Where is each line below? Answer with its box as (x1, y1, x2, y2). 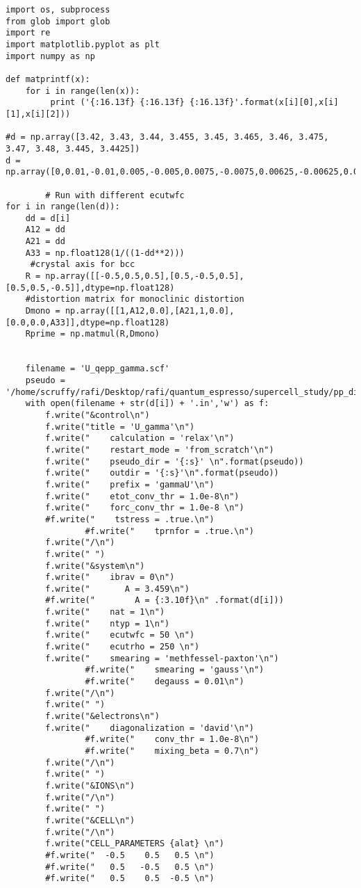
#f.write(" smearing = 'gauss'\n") (85, 665, 265, 675)
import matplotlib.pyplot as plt (6, 39, 160, 49)
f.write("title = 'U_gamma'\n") (45, 421, 195, 432)
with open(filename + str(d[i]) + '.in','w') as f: (25, 398, 269, 409)
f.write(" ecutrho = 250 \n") (45, 642, 200, 652)
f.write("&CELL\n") (45, 815, 135, 825)
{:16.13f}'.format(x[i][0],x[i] (189, 97, 339, 108)
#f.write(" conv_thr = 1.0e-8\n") (85, 734, 260, 745)
